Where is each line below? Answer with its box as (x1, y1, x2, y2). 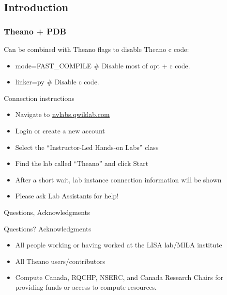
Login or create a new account (15, 125, 105, 135)
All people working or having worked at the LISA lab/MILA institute (15, 240, 222, 250)
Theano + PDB (4, 25, 66, 37)
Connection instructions (4, 93, 75, 103)
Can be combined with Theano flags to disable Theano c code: (4, 44, 189, 54)
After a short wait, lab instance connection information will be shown (15, 174, 222, 184)
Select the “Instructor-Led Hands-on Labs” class (15, 142, 159, 152)
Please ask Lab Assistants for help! (15, 191, 119, 201)
